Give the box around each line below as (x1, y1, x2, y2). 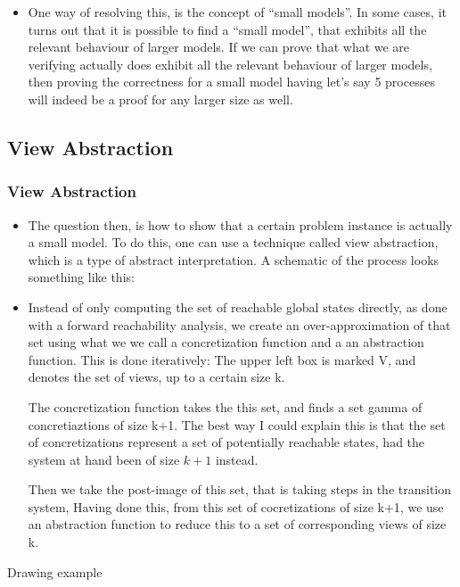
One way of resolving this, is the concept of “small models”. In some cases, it (28, 3, 447, 21)
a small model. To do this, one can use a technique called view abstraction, (28, 233, 439, 252)
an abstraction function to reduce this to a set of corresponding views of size (28, 515, 447, 533)
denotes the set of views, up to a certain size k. (28, 368, 285, 386)
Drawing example (7, 562, 103, 581)
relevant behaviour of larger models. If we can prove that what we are (28, 37, 410, 56)
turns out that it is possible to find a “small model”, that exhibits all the (28, 20, 427, 38)
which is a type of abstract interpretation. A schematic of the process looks (28, 250, 439, 269)
